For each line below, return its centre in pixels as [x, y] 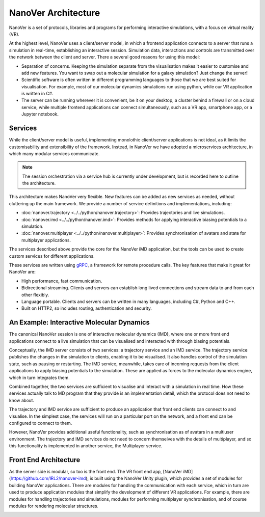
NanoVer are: [22, 272]
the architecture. [39, 183]
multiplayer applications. [46, 240]
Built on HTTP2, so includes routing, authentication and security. [87, 308]
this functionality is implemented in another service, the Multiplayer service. [86, 446]
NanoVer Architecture [54, 13]
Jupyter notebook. [40, 114]
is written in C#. [37, 94]
